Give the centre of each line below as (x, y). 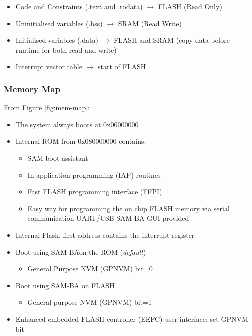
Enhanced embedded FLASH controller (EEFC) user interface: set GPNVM (132, 319)
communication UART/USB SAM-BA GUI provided (108, 218)
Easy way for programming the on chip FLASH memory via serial (128, 208)
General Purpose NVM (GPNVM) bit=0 (90, 269)
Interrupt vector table (49, 67)
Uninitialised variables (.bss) (59, 23)
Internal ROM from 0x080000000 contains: (81, 141)
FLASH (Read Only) (190, 6)
